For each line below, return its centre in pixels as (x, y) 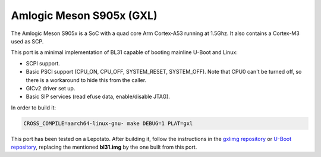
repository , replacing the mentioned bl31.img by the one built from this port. (104, 147)
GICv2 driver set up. (51, 88)
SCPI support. (43, 63)
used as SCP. (27, 41)
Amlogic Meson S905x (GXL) (84, 15)
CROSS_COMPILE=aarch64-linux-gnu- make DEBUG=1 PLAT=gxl (108, 123)
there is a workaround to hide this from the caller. (86, 80)
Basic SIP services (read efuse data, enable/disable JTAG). (98, 97)
